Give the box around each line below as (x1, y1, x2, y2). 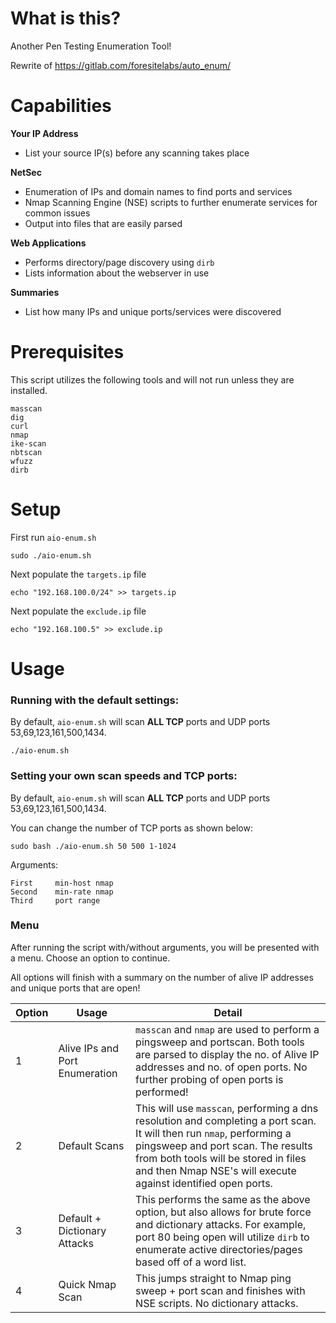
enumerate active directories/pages (135, 1242, 303, 1256)
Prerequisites (10, 341, 125, 364)
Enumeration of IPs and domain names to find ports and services (24, 185, 293, 197)
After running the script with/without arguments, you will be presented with (10, 941, 320, 953)
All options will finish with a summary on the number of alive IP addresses (10, 971, 314, 983)
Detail (213, 1005, 243, 1019)
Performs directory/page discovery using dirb (24, 256, 215, 268)
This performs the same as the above (135, 1192, 311, 1206)
